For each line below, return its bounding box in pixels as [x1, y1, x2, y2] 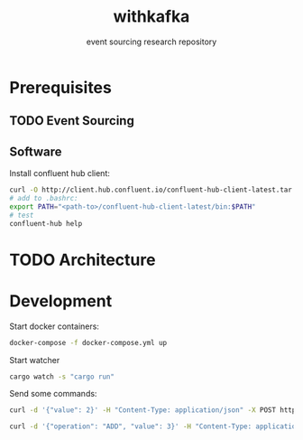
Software [9, 144, 62, 159]
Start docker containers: [9, 321, 99, 332]
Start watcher [9, 354, 60, 365]
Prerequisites [9, 77, 113, 98]
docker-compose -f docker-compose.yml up [9, 338, 168, 347]
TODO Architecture [9, 249, 156, 270]
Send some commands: [9, 389, 97, 399]
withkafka [113, 6, 190, 27]
